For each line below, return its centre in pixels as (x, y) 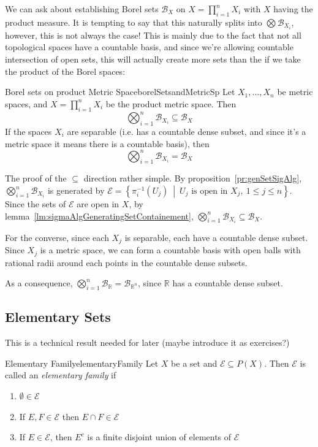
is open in (210, 192)
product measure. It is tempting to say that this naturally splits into (134, 22)
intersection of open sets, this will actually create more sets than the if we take (153, 59)
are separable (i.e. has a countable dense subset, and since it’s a (187, 131)
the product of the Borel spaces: (65, 71)
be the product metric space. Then (171, 103)
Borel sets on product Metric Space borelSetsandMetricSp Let (120, 92)
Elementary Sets (58, 317)
